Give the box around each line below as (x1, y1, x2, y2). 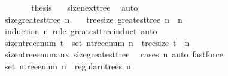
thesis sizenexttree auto (31, 1, 138, 13)
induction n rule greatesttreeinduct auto (4, 25, 157, 37)
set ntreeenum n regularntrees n (4, 59, 131, 72)
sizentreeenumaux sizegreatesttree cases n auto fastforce (4, 48, 223, 60)
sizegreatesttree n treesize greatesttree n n (4, 13, 183, 25)
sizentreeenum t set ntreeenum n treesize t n (4, 36, 190, 48)
